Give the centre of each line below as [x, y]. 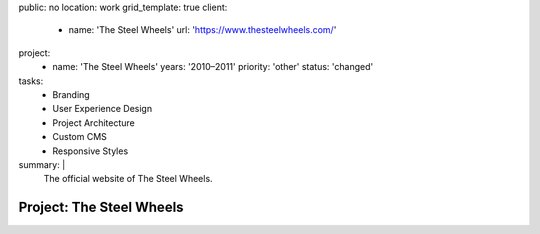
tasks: [31, 81]
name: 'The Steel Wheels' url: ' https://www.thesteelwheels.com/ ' [202, 30]
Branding [71, 94]
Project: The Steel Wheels [101, 207]
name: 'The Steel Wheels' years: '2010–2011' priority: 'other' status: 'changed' [213, 67]
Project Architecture [93, 122]
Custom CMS [79, 137]
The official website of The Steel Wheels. [128, 179]
